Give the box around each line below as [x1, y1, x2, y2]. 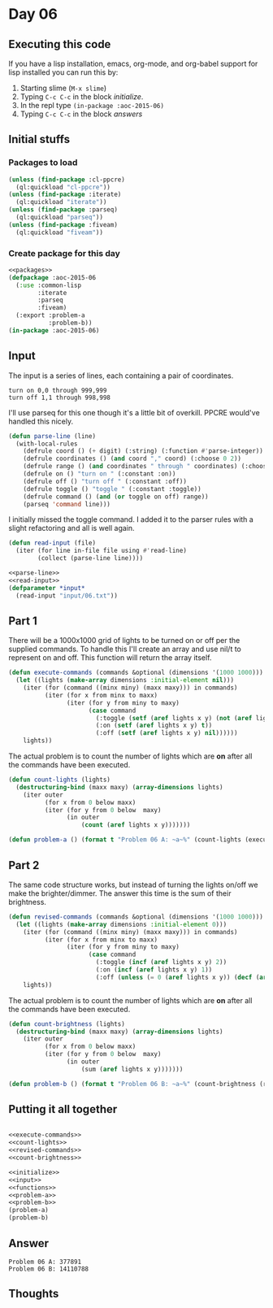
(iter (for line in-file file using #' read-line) [15, 546, 187, 555]
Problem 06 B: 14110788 [8, 1265, 89, 1273]
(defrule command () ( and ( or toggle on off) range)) [23, 493, 209, 501]
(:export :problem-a [15, 311, 85, 319]
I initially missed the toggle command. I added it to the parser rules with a [8, 515, 253, 524]
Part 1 [8, 614, 38, 628]
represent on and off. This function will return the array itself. [8, 653, 212, 663]
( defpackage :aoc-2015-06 [8, 273, 96, 281]
